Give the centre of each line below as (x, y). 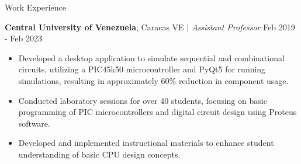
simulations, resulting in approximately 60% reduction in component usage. (153, 80)
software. (34, 123)
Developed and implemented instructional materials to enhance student (146, 143)
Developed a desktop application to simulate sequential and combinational (151, 57)
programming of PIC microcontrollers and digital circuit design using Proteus (158, 112)
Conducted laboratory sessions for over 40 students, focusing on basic (143, 100)
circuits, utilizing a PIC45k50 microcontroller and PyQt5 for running (142, 69)
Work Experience (35, 7)
